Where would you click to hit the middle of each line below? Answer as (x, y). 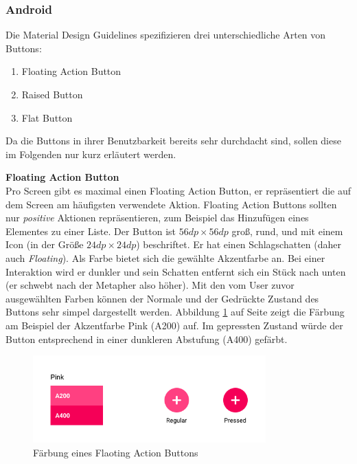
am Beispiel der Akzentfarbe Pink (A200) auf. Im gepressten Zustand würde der (174, 325)
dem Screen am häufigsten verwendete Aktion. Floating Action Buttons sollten (171, 204)
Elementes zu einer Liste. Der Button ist (91, 231)
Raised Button (52, 94)
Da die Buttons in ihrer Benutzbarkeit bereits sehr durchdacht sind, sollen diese (173, 141)
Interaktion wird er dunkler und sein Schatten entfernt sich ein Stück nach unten (176, 271)
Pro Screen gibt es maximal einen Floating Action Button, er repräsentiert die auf (178, 190)
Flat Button (47, 117)
